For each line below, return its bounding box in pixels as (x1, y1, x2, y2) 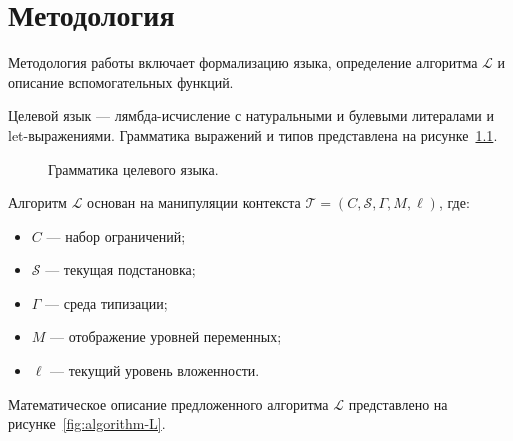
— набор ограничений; (46, 225, 186, 246)
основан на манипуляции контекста (87, 192, 301, 213)
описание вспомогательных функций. (8, 71, 234, 92)
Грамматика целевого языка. (48, 158, 219, 179)
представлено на (348, 393, 448, 414)
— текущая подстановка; (45, 259, 196, 280)
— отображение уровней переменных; (50, 326, 282, 347)
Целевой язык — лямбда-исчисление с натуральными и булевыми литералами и (8, 105, 494, 126)
